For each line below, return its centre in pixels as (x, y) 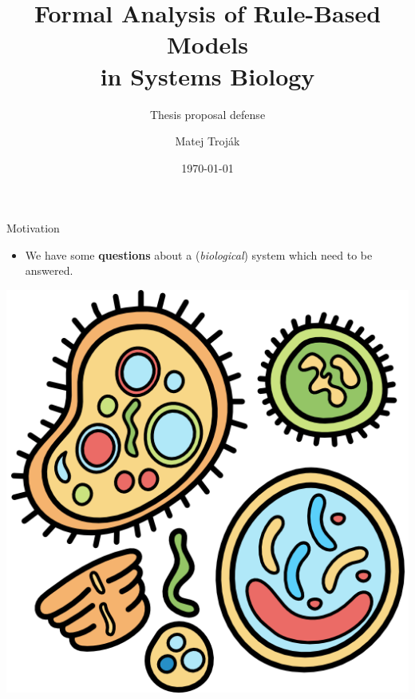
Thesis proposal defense (207, 114)
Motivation (33, 228)
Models (207, 44)
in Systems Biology (207, 75)
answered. (49, 270)
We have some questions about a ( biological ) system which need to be (199, 254)
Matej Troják (207, 141)
